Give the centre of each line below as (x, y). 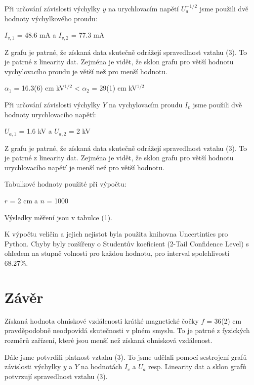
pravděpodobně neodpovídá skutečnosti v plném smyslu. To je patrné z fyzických (127, 330)
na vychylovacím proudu (146, 105)
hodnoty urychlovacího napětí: (50, 114)
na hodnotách (102, 366)
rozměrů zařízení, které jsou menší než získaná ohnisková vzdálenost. (108, 340)
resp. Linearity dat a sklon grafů (197, 366)
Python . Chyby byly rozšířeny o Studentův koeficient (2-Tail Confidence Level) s (127, 243)
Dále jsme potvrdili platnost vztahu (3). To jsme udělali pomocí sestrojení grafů (126, 357)
